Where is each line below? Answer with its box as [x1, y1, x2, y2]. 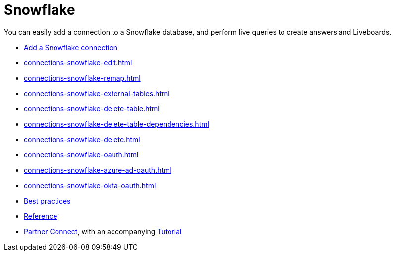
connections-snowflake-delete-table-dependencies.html [24, 119, 209, 128]
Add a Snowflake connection [24, 43, 118, 51]
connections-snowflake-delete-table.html [24, 104, 160, 113]
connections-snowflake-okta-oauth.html [24, 181, 156, 190]
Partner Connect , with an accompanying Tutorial [24, 227, 182, 236]
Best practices [24, 196, 71, 205]
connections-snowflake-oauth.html [24, 150, 139, 159]
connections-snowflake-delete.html [24, 135, 140, 144]
